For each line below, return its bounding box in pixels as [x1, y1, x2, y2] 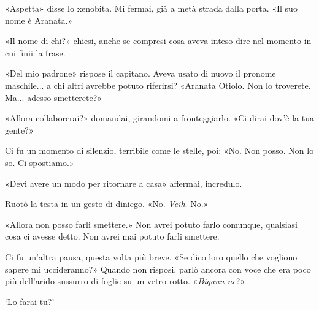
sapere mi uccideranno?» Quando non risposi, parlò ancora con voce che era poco [5, 262, 311, 275]
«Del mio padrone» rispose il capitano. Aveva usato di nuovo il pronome [5, 67, 276, 80]
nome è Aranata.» [5, 13, 73, 26]
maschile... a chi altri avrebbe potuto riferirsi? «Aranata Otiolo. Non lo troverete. [5, 78, 311, 91]
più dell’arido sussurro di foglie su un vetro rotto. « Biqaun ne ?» [5, 274, 245, 287]
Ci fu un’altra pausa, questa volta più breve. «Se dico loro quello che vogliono [5, 250, 298, 263]
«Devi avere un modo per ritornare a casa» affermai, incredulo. [5, 176, 242, 189]
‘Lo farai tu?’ [5, 295, 55, 308]
